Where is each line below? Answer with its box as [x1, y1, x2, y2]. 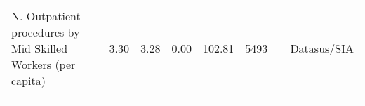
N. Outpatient [11, 8, 81, 24]
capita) [11, 72, 46, 88]
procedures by [11, 24, 80, 40]
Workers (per [11, 56, 76, 72]
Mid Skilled [11, 40, 68, 56]
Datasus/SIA [290, 40, 354, 56]
